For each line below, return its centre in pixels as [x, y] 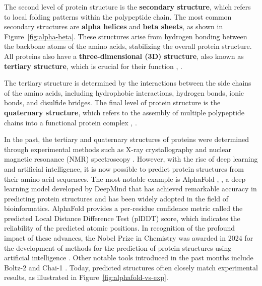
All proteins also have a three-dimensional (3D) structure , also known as [124, 56]
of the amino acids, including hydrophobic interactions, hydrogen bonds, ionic [124, 92]
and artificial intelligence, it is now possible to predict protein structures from [124, 168]
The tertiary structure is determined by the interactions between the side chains [128, 83]
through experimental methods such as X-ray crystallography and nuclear [118, 149]
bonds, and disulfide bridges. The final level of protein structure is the [112, 102]
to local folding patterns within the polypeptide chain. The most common [118, 16]
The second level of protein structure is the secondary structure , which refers [127, 7]
